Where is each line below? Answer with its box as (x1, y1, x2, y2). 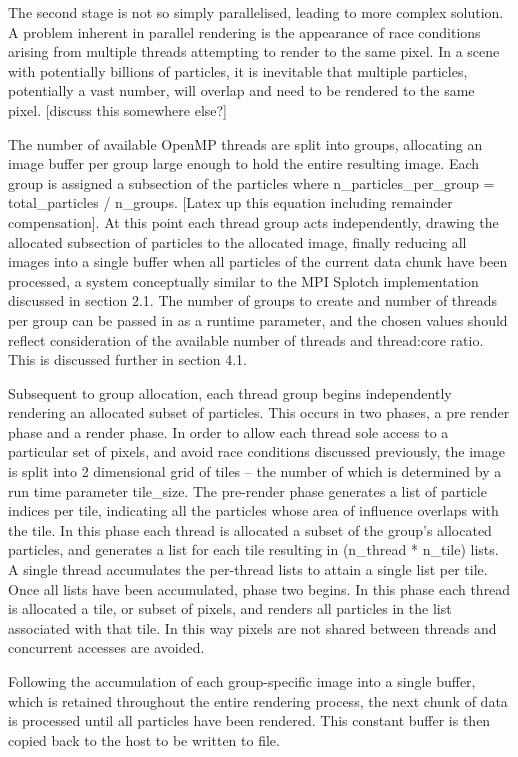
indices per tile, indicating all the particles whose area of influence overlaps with (8, 500, 499, 521)
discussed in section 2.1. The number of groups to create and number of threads (8, 290, 498, 311)
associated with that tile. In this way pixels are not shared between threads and (8, 617, 497, 638)
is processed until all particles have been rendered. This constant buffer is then (8, 710, 491, 731)
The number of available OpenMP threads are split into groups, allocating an (8, 133, 483, 154)
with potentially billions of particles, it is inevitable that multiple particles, (8, 60, 468, 81)
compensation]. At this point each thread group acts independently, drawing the (8, 211, 499, 232)
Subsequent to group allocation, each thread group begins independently (8, 382, 452, 403)
